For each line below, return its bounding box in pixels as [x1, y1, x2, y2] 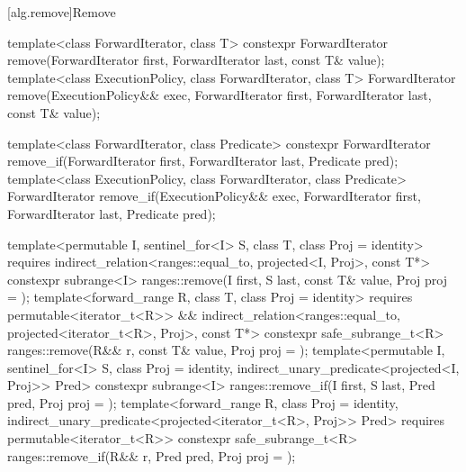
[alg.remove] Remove [7, 3, 116, 21]
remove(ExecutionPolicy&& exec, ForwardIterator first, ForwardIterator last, [7, 86, 432, 104]
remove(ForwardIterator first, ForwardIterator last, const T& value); [7, 50, 385, 69]
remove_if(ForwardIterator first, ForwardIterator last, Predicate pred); [7, 151, 399, 170]
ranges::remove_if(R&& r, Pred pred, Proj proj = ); [7, 446, 296, 465]
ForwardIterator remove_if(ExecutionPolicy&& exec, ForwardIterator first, [7, 186, 421, 205]
